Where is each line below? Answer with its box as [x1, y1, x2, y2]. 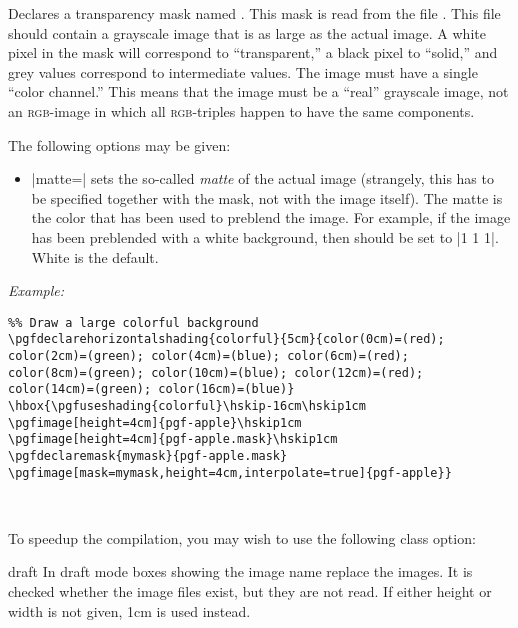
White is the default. [31, 246, 159, 267]
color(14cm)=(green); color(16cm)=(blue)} [8, 382, 295, 397]
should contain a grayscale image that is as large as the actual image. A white [8, 22, 486, 43]
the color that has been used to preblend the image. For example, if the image [31, 207, 511, 228]
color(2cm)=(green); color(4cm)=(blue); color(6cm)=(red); [8, 349, 409, 364]
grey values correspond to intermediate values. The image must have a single [8, 61, 478, 82]
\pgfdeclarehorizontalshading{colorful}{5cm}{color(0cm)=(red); [8, 332, 445, 347]
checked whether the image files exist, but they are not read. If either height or [8, 581, 492, 602]
